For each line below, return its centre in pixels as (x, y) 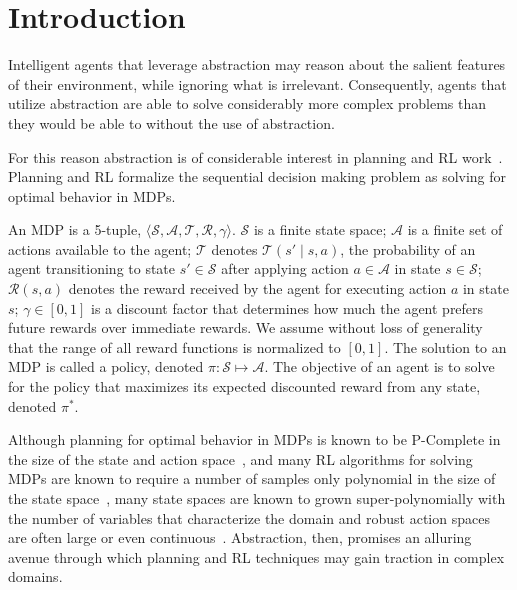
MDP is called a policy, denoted (106, 366)
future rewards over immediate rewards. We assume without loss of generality (245, 327)
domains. (35, 576)
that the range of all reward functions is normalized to (174, 346)
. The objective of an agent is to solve (379, 366)
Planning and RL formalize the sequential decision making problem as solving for (257, 176)
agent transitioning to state (92, 268)
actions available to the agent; (100, 248)
